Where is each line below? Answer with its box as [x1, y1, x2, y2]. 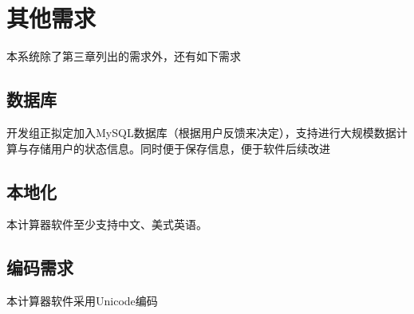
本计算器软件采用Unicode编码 [6, 292, 158, 309]
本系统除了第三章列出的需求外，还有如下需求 [6, 48, 241, 65]
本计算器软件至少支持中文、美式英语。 [6, 216, 207, 233]
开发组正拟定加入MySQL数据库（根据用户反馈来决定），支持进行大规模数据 [6, 124, 396, 140]
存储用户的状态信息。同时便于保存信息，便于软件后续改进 [28, 139, 330, 156]
